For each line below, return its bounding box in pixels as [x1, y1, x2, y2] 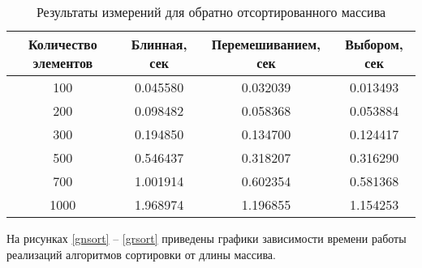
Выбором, [345, 35, 403, 53]
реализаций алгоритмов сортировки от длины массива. [6, 245, 276, 262]
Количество [28, 35, 97, 53]
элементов [32, 53, 93, 72]
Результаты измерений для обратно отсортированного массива [36, 2, 386, 21]
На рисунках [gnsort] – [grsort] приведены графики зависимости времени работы [6, 230, 407, 246]
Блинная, [131, 35, 187, 53]
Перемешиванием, [211, 35, 321, 53]
